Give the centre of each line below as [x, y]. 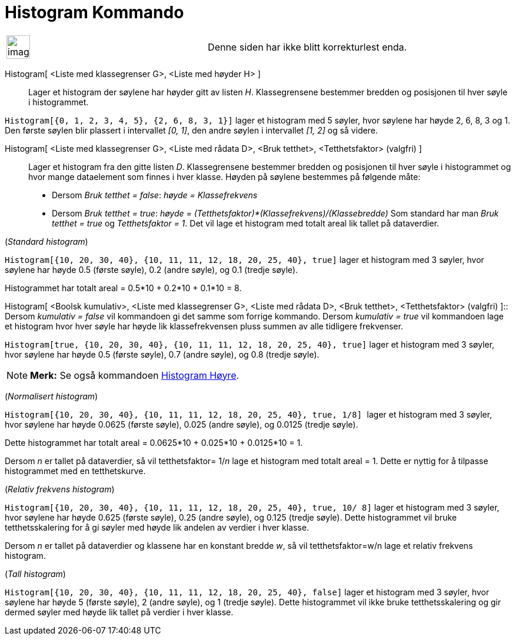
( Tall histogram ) [35, 574]
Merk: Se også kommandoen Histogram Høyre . [135, 375]
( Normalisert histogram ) [51, 396]
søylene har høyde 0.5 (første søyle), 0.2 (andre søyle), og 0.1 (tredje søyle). [151, 269]
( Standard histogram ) [46, 241]
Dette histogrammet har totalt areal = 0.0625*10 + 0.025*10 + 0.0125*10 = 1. [154, 442]
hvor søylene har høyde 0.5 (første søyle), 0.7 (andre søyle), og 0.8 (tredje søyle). [162, 354]
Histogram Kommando [94, 12]
